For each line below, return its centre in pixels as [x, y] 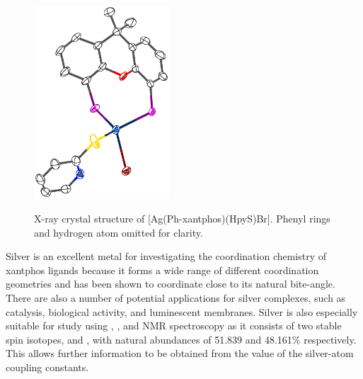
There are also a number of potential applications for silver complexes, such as [176, 298]
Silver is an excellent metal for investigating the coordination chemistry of [166, 256]
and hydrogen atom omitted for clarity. [119, 232]
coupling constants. [47, 367]
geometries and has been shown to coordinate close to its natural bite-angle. [171, 284]
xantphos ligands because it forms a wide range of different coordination [162, 270]
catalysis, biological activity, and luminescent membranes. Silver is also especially [182, 311]
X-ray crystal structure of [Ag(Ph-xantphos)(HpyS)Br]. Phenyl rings [182, 219]
